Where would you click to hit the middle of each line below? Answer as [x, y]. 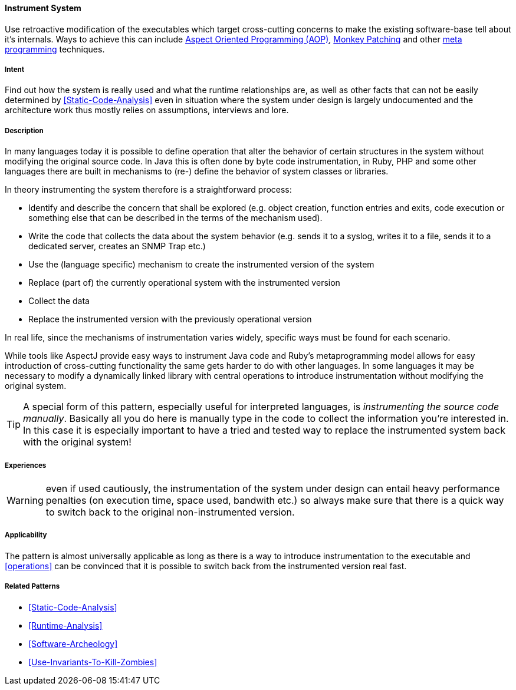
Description [24, 131]
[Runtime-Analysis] [65, 625]
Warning [25, 500]
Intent [15, 70]
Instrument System [43, 8]
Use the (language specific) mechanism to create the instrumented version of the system [201, 265]
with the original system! [77, 442]
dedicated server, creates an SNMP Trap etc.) [117, 246]
